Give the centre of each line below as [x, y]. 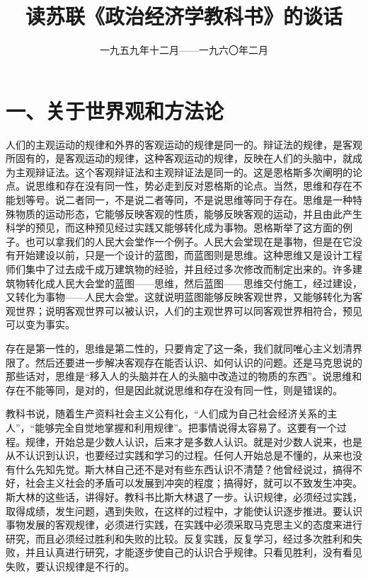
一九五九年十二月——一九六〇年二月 [184, 50]
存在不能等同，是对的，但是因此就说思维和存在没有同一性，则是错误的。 [174, 389]
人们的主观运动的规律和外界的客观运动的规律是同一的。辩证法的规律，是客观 [184, 144]
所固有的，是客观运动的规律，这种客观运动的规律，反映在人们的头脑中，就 [179, 158]
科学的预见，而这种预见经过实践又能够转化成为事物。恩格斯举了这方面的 [174, 227]
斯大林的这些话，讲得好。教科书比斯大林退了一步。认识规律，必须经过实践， [184, 496]
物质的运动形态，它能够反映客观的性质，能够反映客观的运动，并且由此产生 [189, 213]
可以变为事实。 [40, 324]
